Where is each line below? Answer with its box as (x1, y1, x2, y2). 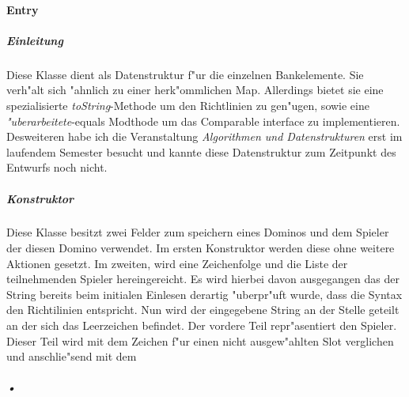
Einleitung (6, 32, 63, 48)
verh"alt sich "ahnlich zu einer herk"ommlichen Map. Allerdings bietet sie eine (6, 81, 384, 98)
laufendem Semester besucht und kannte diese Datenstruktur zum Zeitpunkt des (6, 143, 396, 160)
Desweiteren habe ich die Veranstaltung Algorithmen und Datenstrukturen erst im (6, 128, 403, 145)
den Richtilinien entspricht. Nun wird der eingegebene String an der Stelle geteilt (6, 301, 400, 318)
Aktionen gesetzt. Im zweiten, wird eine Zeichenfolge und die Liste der (6, 255, 348, 271)
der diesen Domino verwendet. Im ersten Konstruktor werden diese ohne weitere (6, 240, 395, 256)
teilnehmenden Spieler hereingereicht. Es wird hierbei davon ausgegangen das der (6, 270, 400, 287)
